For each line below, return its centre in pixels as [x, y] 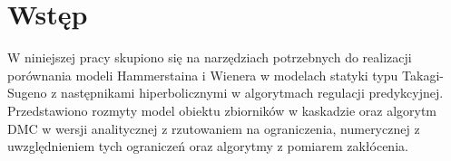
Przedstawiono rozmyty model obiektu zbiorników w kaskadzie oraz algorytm [222, 110]
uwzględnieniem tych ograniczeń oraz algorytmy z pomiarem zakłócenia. [208, 146]
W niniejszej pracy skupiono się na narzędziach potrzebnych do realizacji [210, 57]
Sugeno [27, 93]
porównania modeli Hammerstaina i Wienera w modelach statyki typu [203, 75]
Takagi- [423, 75]
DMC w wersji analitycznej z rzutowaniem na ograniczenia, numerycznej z [214, 128]
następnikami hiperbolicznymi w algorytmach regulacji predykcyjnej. [252, 93]
